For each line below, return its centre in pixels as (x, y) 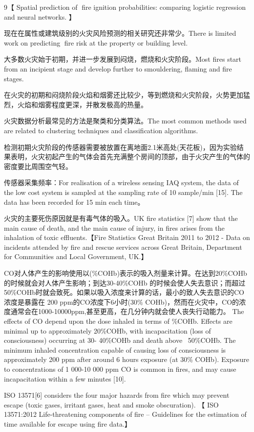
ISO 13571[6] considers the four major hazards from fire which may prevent (117, 395)
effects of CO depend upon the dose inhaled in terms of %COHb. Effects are (118, 321)
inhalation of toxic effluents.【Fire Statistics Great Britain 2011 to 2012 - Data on (127, 237)
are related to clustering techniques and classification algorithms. (101, 130)
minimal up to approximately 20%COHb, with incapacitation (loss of (107, 330)
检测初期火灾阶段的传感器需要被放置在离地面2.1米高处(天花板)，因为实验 (120, 147)
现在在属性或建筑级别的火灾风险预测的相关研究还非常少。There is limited (120, 33)
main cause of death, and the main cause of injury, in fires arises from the (114, 228)
